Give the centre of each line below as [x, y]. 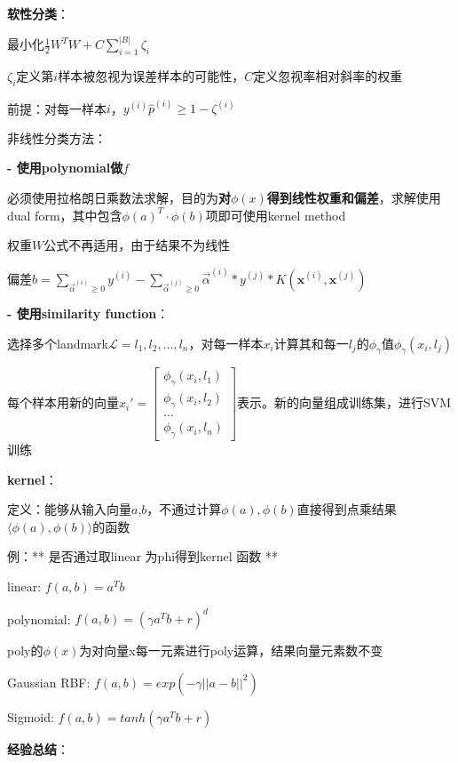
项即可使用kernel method [276, 215]
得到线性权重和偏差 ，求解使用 [354, 198]
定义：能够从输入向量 [69, 509]
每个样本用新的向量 [63, 402]
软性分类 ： [38, 13]
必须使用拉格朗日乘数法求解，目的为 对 [119, 198]
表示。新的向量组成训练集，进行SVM [344, 402]
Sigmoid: [31, 716]
